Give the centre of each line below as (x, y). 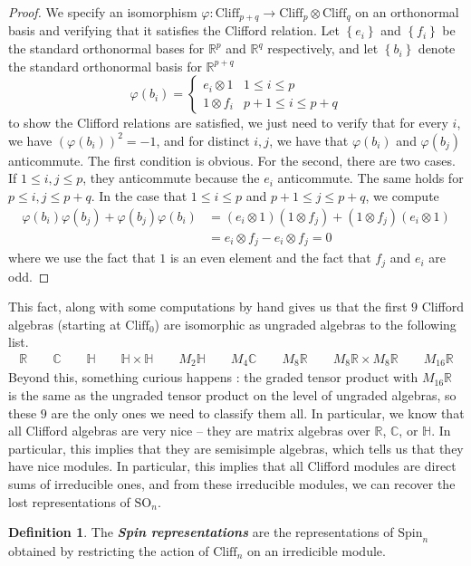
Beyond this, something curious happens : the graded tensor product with (213, 377)
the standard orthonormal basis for (105, 66)
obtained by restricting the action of (109, 550)
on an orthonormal (407, 12)
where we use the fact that (82, 258)
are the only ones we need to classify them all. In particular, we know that (258, 413)
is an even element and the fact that (270, 258)
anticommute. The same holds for (370, 178)
